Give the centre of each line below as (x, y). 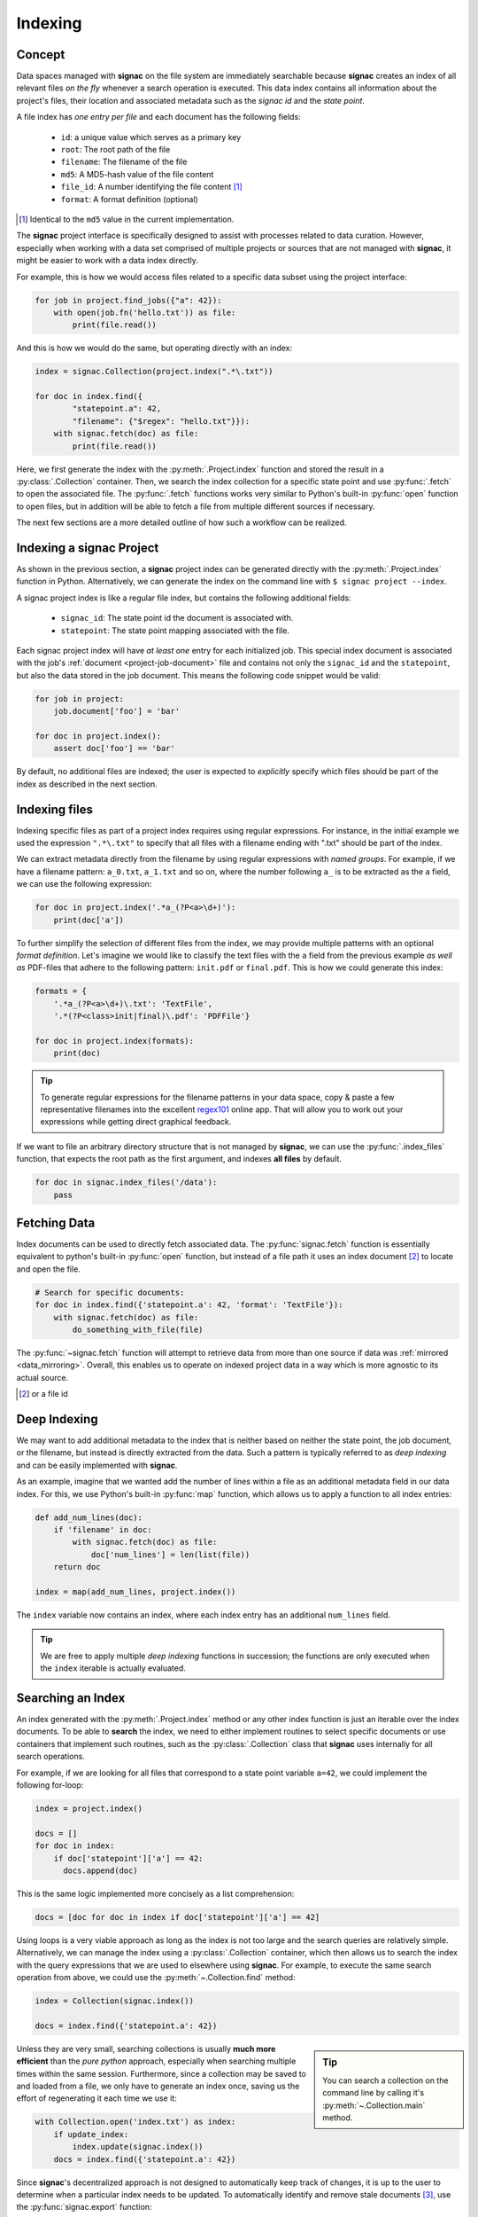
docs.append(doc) (101, 1870)
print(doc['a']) (89, 920)
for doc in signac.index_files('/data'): (126, 1183)
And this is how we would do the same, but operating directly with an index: (154, 348)
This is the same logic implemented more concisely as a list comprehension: (155, 1893)
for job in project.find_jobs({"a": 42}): (128, 300)
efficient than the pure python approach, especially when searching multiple (156, 2061)
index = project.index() (89, 1808)
